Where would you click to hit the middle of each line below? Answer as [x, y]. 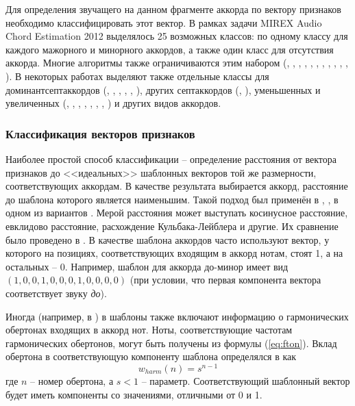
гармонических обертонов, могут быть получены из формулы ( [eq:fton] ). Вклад [171, 343]
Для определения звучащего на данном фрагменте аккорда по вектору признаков [173, 9]
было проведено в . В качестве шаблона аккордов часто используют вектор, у [168, 239]
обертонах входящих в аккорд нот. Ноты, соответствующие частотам [149, 330]
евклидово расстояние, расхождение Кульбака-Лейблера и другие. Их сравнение [172, 226]
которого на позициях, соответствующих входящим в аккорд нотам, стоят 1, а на [174, 253]
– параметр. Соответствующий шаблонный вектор [246, 380]
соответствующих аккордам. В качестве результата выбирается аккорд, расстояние [177, 186]
